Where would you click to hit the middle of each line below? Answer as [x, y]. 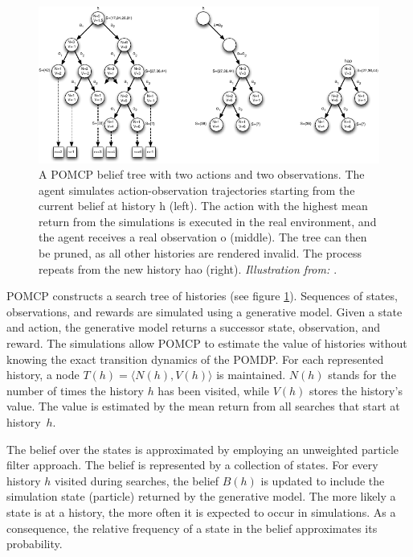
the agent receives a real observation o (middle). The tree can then [203, 237]
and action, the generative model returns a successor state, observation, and [193, 327]
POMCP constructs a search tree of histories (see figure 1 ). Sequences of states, [202, 296]
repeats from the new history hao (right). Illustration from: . [188, 268]
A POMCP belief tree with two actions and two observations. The [202, 174]
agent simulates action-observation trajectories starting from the [197, 190]
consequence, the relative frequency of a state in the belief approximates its [192, 528]
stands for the [362, 375]
